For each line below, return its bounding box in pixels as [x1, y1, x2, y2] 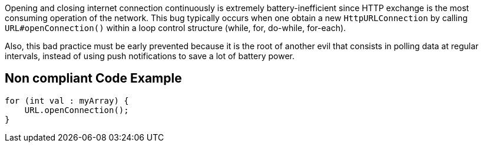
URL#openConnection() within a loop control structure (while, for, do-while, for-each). [5, 23, 346, 33]
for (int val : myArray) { [5, 95, 129, 105]
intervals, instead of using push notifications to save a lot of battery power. [5, 51, 295, 61]
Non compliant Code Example [5, 71, 182, 86]
